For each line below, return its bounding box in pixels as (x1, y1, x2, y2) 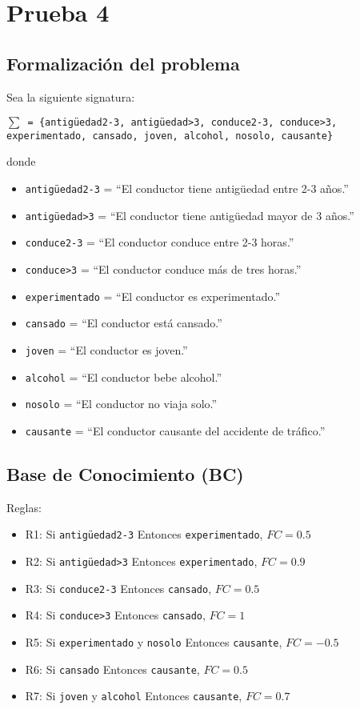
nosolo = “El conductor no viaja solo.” (25, 395, 218, 412)
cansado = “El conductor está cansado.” (25, 314, 222, 331)
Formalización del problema (6, 50, 240, 75)
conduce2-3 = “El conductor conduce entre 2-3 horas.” (25, 234, 294, 250)
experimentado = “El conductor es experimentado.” (25, 287, 280, 304)
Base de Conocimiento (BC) (6, 462, 244, 487)
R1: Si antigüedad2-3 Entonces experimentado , (25, 526, 263, 543)
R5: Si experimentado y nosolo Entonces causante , (25, 634, 282, 651)
